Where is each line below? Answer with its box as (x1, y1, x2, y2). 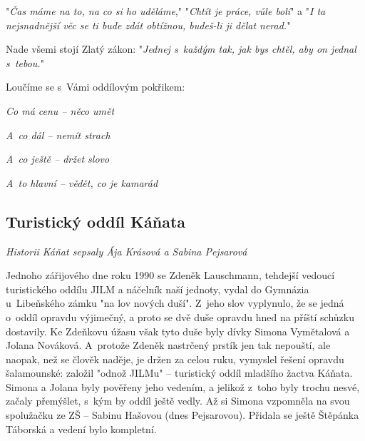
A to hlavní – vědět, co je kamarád (6, 175, 158, 190)
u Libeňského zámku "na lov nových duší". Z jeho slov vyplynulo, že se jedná (6, 295, 344, 310)
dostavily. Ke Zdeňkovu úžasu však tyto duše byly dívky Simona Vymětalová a (6, 323, 350, 338)
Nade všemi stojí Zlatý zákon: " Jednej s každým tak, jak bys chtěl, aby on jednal (6, 41, 356, 56)
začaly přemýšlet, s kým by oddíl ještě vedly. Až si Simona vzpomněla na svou (6, 393, 350, 408)
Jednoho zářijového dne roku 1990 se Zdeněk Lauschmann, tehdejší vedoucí (6, 268, 335, 283)
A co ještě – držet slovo (6, 151, 110, 166)
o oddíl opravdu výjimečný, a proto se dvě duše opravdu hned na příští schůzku (6, 309, 354, 324)
